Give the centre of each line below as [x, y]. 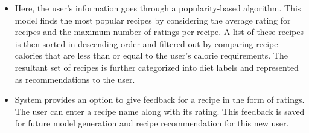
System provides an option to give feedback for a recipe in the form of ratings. [160, 99]
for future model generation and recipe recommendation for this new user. [152, 123]
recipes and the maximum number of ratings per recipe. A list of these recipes [159, 32]
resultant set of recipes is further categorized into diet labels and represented [157, 67]
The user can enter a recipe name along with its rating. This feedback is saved [160, 111]
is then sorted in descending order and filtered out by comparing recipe [146, 43]
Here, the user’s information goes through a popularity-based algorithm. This [158, 8]
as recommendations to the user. [75, 79]
